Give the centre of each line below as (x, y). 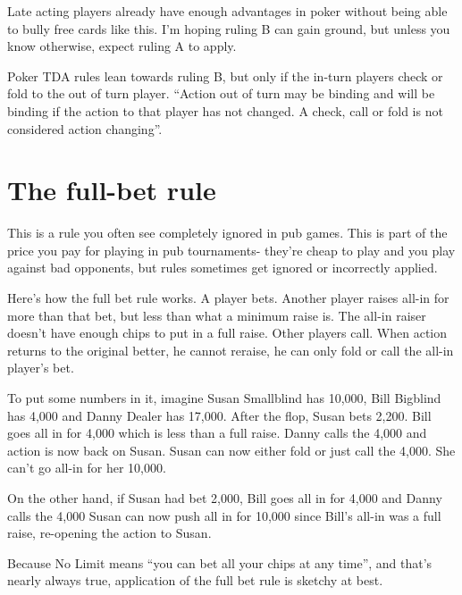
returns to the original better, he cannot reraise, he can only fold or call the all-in (231, 350)
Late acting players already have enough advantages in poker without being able (227, 11)
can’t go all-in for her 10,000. (87, 468)
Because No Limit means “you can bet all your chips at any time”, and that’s (220, 562)
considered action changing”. (85, 128)
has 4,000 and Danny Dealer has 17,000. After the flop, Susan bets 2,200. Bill (219, 415)
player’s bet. (41, 368)
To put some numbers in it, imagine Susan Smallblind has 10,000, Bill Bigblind (224, 398)
